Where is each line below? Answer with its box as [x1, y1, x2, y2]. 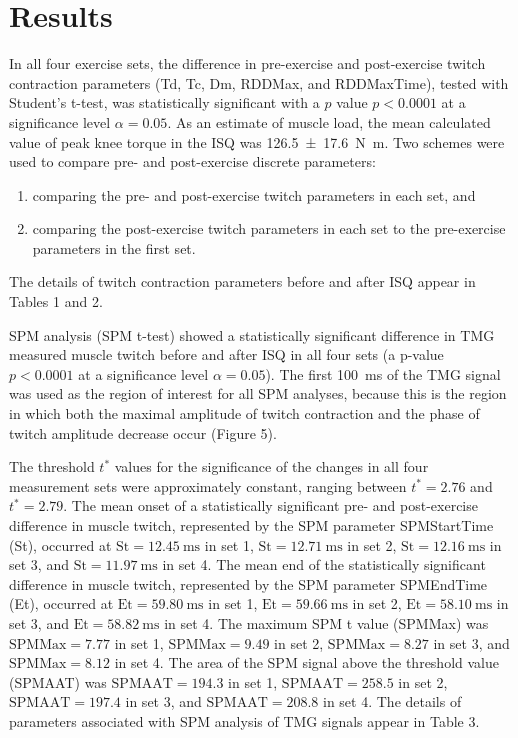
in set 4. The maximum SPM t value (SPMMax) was [164, 612, 489, 633]
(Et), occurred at [9, 593, 114, 614]
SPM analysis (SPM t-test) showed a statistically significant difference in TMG [9, 324, 495, 345]
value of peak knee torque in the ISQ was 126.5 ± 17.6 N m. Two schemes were [9, 131, 505, 152]
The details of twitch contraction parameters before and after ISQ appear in [9, 271, 476, 292]
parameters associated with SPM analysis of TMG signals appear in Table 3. [9, 710, 480, 731]
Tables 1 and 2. [9, 291, 103, 312]
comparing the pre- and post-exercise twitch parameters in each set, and [32, 184, 476, 205]
